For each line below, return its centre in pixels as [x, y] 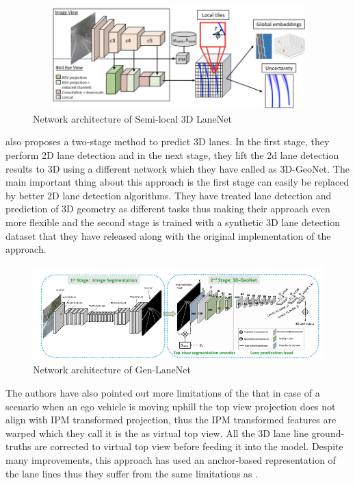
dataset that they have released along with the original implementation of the [168, 235]
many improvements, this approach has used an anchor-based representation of [171, 459]
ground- [328, 433]
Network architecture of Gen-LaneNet [112, 370]
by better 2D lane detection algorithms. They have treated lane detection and [169, 195]
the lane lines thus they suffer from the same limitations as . [132, 473]
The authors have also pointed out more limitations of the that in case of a [163, 393]
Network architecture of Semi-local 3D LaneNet [132, 118]
